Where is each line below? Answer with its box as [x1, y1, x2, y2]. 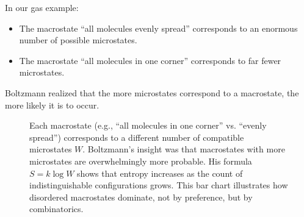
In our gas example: [5, 1, 79, 13]
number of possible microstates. [19, 34, 137, 46]
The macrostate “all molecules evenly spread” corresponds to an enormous [19, 21, 298, 34]
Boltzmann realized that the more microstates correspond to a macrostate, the [5, 86, 299, 99]
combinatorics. [29, 202, 84, 215]
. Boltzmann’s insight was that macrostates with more [82, 143, 285, 155]
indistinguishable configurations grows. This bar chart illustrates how [29, 179, 288, 191]
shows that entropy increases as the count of [77, 166, 243, 179]
